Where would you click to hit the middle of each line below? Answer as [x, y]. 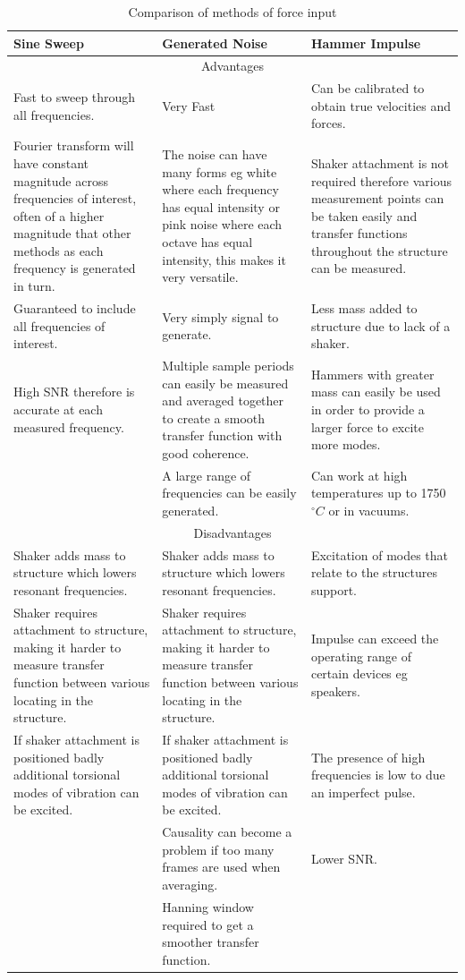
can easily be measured [225, 383]
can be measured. [359, 268]
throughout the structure [379, 250]
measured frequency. [69, 426]
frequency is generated [75, 268]
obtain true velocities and [380, 105]
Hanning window [208, 906]
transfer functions [359, 233]
